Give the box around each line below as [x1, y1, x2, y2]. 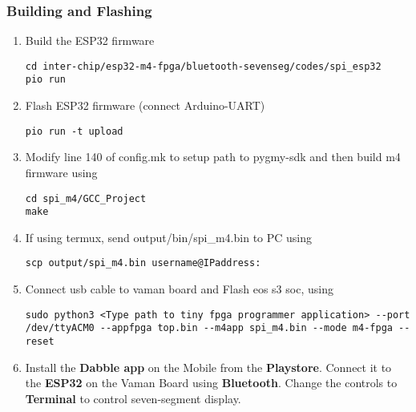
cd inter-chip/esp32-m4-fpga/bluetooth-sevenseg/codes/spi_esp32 [25, 60, 382, 72]
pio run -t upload [25, 125, 123, 137]
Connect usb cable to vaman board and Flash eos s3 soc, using [25, 281, 333, 297]
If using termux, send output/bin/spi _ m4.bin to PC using [25, 228, 313, 245]
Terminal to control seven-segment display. [25, 390, 241, 406]
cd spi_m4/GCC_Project [25, 192, 147, 204]
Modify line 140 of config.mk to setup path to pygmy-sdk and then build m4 [25, 148, 401, 165]
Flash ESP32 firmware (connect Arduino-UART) [25, 97, 265, 114]
